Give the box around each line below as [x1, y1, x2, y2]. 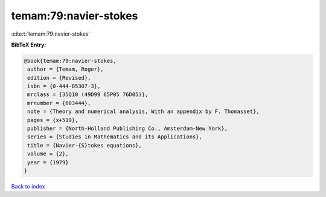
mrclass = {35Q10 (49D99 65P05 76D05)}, [27, 91, 149, 98]
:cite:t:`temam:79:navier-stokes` [11, 30, 91, 37]
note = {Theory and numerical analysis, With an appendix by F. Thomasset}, [27, 108, 260, 115]
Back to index [11, 182, 45, 190]
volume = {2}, [27, 150, 69, 157]
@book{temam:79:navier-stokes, [24, 57, 117, 64]
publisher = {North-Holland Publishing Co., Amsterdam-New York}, [27, 125, 228, 132]
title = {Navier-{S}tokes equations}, [27, 142, 142, 149]
